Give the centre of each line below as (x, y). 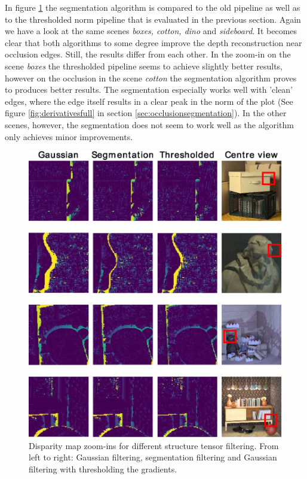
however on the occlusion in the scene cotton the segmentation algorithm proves (151, 78)
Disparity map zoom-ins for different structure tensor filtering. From (154, 445)
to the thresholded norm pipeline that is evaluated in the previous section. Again (153, 19)
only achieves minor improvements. (69, 136)
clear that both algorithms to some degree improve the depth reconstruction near (153, 42)
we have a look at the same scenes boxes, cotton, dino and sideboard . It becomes (151, 31)
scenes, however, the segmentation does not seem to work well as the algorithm (149, 124)
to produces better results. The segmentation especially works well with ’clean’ (149, 90)
